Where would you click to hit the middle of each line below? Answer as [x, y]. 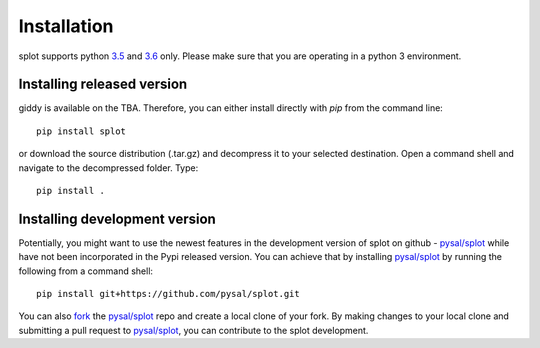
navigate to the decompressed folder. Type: [108, 167]
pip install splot [81, 131]
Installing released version [103, 84]
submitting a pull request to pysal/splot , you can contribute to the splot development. [193, 330]
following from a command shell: [86, 271]
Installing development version [117, 218]
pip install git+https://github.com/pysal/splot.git [168, 294]
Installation [66, 26]
